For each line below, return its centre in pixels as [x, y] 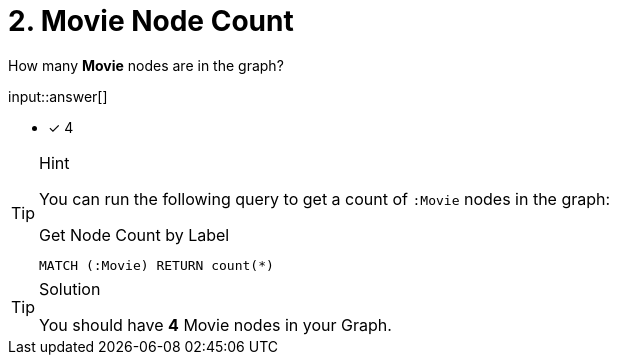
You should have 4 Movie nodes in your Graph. [215, 324]
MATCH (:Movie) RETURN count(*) [156, 265]
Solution [70, 288]
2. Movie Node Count [151, 21]
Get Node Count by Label [134, 234]
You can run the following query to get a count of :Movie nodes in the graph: [325, 198]
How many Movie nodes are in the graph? [146, 65]
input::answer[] [58, 96]
